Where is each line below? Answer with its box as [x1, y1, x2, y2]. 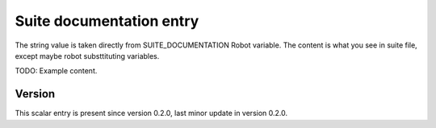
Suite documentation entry [15, 12, 199, 30]
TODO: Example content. [15, 66, 98, 76]
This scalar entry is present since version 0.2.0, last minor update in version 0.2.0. [15, 109, 288, 118]
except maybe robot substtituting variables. [15, 51, 160, 60]
